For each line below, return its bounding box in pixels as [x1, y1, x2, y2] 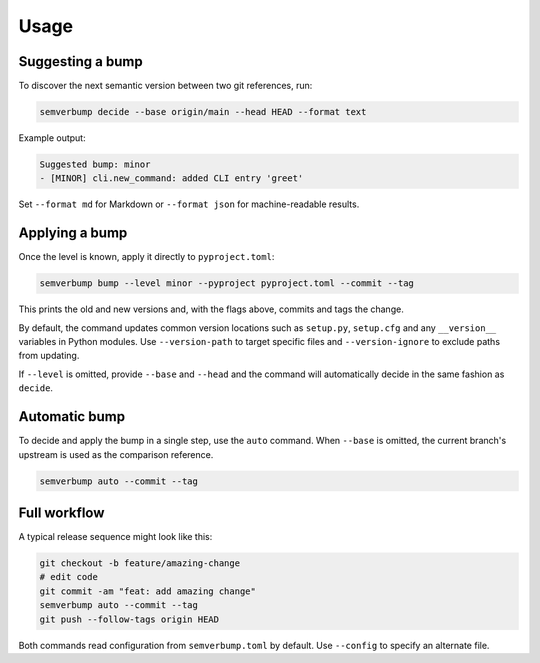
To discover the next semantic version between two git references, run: [18, 80, 313, 92]
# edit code [39, 571, 99, 583]
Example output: [18, 132, 86, 144]
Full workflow [18, 504, 105, 521]
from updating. [18, 350, 80, 362]
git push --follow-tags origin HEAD [39, 613, 220, 625]
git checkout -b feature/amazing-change [39, 557, 240, 569]
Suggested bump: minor [39, 159, 151, 170]
